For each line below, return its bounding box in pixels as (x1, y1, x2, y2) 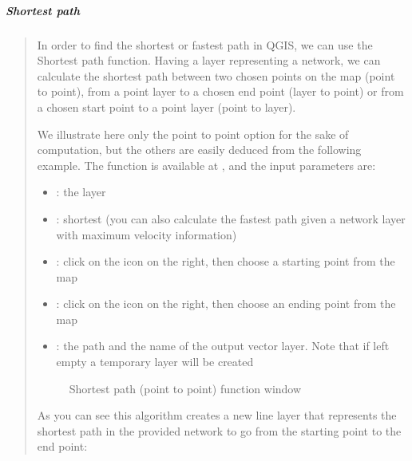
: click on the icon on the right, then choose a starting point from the (56, 253, 395, 270)
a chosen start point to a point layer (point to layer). (37, 98, 296, 115)
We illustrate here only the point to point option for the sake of (37, 125, 349, 142)
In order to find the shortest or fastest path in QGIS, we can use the (37, 36, 373, 53)
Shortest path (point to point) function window (69, 380, 302, 396)
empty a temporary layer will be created (56, 353, 254, 370)
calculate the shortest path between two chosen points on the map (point (37, 67, 395, 84)
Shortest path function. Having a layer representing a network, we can (37, 52, 381, 69)
